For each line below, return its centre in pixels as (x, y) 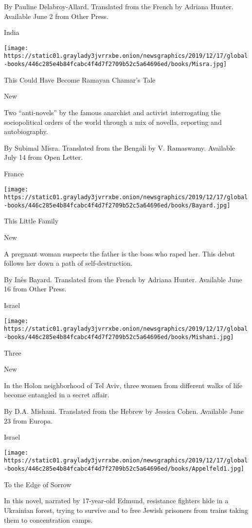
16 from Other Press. (35, 289)
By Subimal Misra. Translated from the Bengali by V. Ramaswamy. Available (119, 147)
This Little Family (31, 221)
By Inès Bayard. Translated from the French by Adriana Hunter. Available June (123, 279)
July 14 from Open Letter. (43, 157)
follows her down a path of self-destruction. (68, 263)
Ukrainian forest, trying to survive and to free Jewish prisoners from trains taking (126, 510)
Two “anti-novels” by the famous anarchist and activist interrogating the (112, 112)
